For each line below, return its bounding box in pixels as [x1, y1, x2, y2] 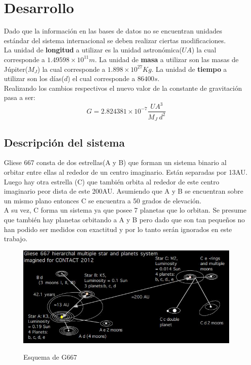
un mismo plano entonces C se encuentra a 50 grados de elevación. [4, 195, 201, 205]
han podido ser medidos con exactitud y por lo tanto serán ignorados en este [4, 224, 232, 234]
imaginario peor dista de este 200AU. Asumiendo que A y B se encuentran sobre [4, 186, 244, 196]
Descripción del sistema [4, 134, 125, 149]
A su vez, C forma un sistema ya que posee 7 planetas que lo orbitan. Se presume [4, 205, 247, 215]
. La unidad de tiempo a [151, 64, 227, 74]
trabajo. [4, 233, 28, 244]
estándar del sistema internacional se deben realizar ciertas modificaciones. [4, 35, 226, 45]
